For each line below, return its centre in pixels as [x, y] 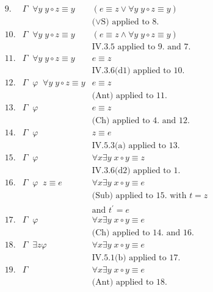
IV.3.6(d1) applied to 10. [138, 71]
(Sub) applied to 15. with [139, 196]
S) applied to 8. [130, 22]
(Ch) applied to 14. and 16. [143, 233]
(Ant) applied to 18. [129, 283]
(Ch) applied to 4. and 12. [141, 121]
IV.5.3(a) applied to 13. [136, 146]
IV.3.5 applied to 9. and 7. [141, 47]
